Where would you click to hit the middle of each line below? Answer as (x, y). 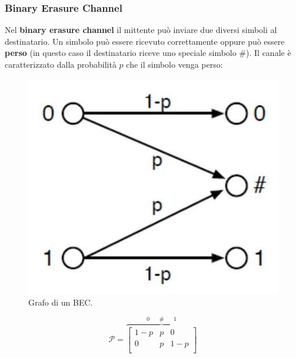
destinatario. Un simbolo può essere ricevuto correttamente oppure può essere (145, 41)
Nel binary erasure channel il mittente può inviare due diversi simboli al (141, 30)
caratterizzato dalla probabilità (61, 64)
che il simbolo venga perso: (174, 64)
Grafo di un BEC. (61, 302)
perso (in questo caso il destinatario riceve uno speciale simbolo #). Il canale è (148, 53)
